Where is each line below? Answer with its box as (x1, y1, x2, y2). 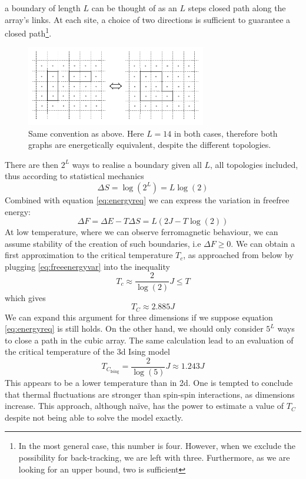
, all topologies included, (210, 158, 298, 170)
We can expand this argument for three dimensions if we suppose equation (5, 310, 273, 323)
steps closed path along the (188, 2, 286, 14)
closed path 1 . (5, 25, 52, 39)
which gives (5, 291, 46, 303)
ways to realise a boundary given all (72, 158, 202, 170)
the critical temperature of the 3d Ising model (5, 345, 170, 358)
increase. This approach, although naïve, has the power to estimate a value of (5, 399, 284, 412)
